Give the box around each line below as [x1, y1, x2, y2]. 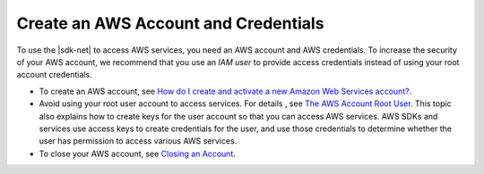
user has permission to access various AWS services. [39, 136, 238, 146]
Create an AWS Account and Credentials [16, 13, 324, 33]
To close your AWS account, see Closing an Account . [39, 148, 237, 159]
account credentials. [16, 70, 93, 80]
